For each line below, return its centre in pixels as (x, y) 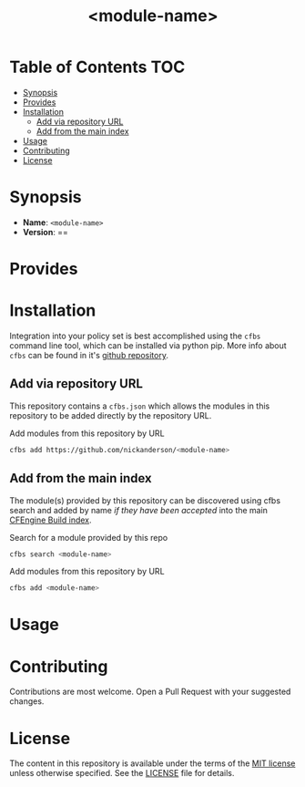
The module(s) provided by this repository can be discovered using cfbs (145, 500)
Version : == (45, 232)
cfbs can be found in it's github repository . (89, 355)
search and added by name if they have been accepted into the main (139, 510)
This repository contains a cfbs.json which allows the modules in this (140, 406)
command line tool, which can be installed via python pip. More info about (148, 346)
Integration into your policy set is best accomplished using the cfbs (135, 336)
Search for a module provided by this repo (89, 537)
